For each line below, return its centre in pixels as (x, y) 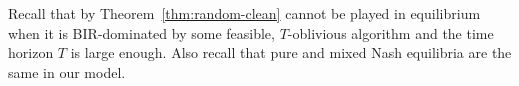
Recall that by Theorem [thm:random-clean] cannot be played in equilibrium (244, 13)
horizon (31, 52)
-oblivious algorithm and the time (390, 32)
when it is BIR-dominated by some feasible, (141, 32)
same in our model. (67, 71)
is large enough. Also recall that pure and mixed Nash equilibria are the (291, 52)
